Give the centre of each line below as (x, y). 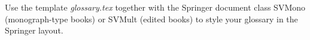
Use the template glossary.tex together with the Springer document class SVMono (155, 7)
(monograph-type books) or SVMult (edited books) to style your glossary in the (151, 19)
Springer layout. (34, 30)
